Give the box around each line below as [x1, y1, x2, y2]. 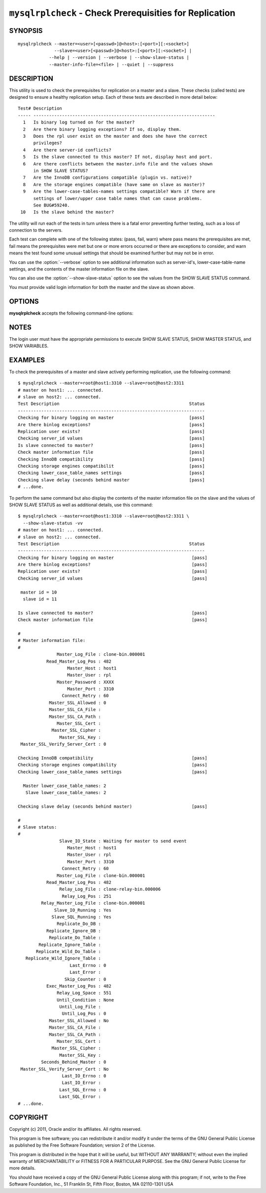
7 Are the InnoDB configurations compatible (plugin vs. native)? [23, 175, 192, 180]
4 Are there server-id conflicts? [23, 147, 112, 153]
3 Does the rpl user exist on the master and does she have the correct [23, 133, 208, 139]
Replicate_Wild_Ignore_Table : [25, 955, 101, 961]
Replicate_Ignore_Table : [38, 942, 101, 948]
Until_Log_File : [59, 1004, 101, 1010]
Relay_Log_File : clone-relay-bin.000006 [59, 886, 161, 892]
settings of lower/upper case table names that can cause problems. [33, 196, 202, 201]
